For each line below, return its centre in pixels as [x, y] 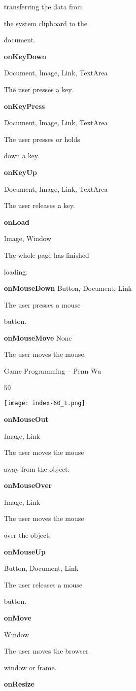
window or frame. [30, 667]
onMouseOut [26, 419]
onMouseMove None [38, 337]
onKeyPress [25, 106]
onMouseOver [28, 485]
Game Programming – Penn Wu [52, 371]
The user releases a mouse [43, 584]
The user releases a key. [40, 205]
